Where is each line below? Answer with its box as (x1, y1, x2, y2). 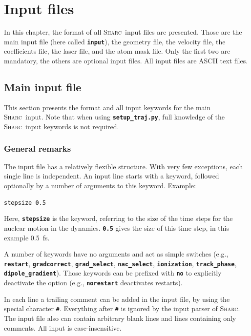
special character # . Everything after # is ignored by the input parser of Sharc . (4, 303, 240, 314)
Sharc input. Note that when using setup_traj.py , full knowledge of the (4, 112, 225, 122)
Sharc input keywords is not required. (4, 121, 119, 132)
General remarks (4, 142, 71, 154)
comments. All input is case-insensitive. (4, 322, 122, 333)
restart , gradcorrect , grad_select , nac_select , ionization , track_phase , (4, 258, 237, 268)
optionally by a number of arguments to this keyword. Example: (4, 180, 196, 191)
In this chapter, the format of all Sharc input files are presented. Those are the (4, 27, 242, 37)
